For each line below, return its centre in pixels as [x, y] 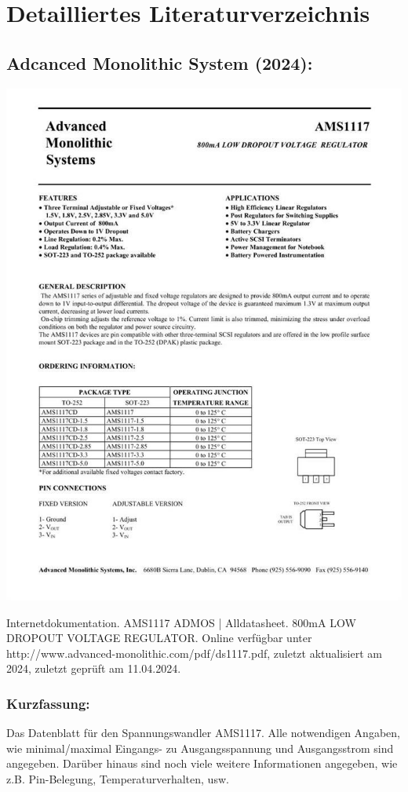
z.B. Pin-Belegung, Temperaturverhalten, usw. [118, 778]
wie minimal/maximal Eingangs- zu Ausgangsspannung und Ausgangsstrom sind [200, 748]
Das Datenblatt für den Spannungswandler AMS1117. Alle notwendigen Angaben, [203, 733]
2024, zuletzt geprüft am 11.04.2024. [94, 668]
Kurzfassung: [48, 703]
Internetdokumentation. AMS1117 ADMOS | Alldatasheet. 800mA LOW [181, 622]
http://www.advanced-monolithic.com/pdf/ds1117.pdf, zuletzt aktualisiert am [194, 653]
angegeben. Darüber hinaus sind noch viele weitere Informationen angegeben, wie [202, 763]
